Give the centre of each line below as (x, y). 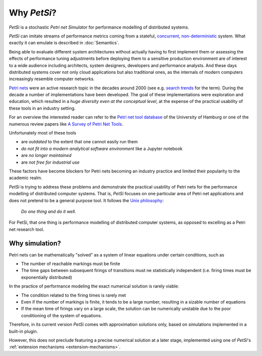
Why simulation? (35, 243)
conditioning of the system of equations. (61, 315)
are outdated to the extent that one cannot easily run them (79, 142)
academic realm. (26, 178)
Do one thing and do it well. (49, 211)
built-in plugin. (24, 331)
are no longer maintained (46, 155)
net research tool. (27, 229)
